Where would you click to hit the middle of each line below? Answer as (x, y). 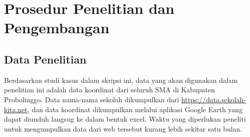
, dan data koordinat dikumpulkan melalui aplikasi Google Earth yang (135, 109)
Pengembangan (57, 28)
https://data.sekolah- (214, 99)
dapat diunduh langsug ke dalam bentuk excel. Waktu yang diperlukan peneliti (125, 119)
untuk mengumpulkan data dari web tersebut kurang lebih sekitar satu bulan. (123, 128)
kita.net (16, 109)
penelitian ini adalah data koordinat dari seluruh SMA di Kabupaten (110, 90)
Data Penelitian (45, 59)
